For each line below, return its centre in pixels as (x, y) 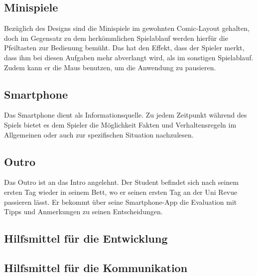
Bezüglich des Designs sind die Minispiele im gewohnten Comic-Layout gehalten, (127, 28)
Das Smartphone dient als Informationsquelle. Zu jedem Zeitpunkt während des (126, 115)
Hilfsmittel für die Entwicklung (86, 238)
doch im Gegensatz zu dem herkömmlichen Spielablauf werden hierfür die (116, 38)
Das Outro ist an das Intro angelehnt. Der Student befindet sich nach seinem (122, 182)
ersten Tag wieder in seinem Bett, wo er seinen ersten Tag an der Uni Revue (121, 192)
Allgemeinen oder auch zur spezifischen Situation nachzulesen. (99, 134)
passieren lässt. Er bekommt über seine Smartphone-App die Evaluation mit (121, 202)
